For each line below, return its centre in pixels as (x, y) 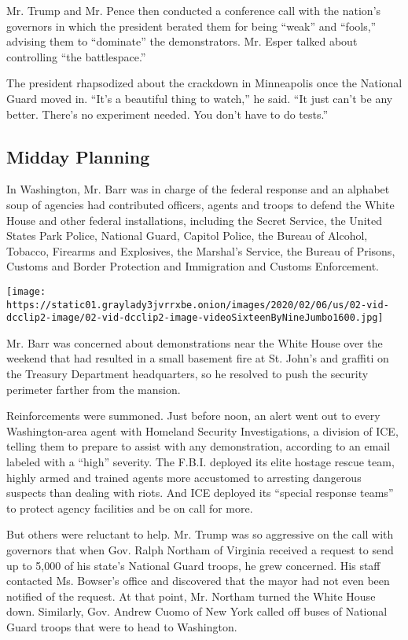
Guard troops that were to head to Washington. (122, 626)
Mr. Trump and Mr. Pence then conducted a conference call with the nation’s (194, 10)
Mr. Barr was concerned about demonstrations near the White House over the (195, 342)
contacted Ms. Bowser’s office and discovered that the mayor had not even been (198, 581)
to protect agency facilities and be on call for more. (130, 508)
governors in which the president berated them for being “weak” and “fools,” (191, 26)
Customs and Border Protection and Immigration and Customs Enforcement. (193, 266)
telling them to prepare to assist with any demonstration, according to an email (198, 446)
